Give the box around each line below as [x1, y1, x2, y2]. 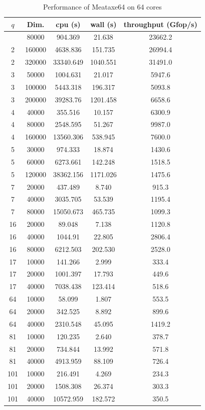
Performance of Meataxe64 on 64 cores [43, 2, 162, 12]
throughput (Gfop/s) [123, 19, 197, 29]
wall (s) [90, 19, 117, 29]
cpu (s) [56, 19, 81, 29]
